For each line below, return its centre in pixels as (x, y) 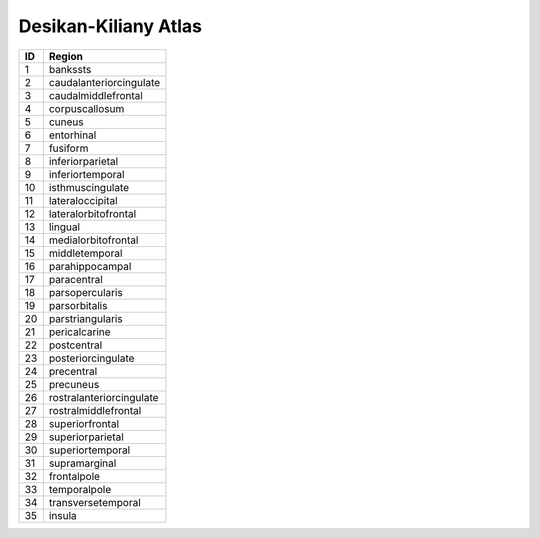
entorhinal (72, 135)
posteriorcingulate (91, 358)
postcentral (75, 345)
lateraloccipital (83, 200)
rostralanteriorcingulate (103, 397)
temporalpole (80, 489)
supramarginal (82, 463)
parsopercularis (86, 292)
